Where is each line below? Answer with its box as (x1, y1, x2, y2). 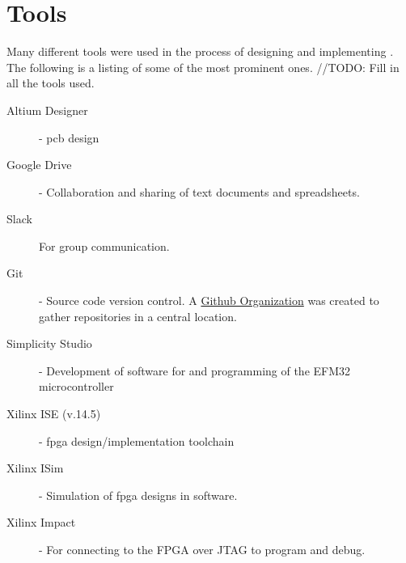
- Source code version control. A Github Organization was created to (39, 292, 379, 309)
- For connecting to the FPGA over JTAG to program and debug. (39, 541, 366, 557)
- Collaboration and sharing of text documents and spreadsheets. (39, 183, 360, 200)
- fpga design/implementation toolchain (39, 432, 235, 449)
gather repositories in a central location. (39, 307, 237, 324)
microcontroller (39, 378, 114, 395)
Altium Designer (6, 101, 88, 118)
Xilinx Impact (6, 514, 76, 531)
